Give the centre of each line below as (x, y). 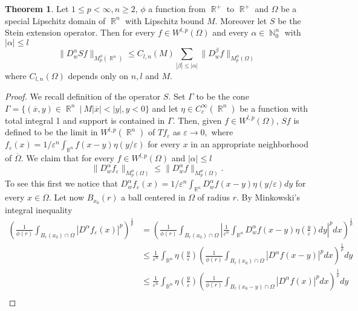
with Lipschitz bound (165, 20)
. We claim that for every (67, 158)
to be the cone (223, 96)
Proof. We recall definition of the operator (83, 96)
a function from (177, 8)
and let (165, 108)
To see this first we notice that (61, 183)
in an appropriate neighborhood (249, 144)
